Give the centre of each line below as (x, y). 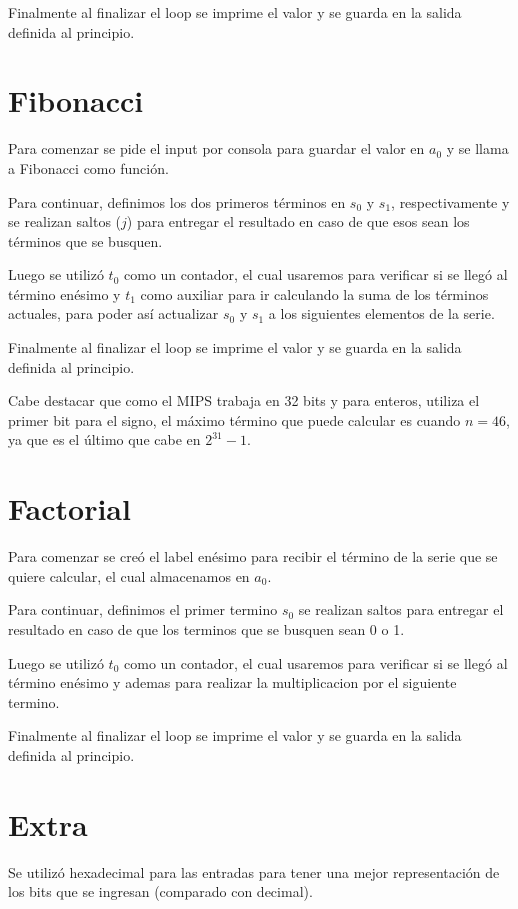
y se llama (477, 148)
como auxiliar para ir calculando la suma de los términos (314, 293)
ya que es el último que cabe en (104, 439)
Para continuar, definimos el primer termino (143, 609)
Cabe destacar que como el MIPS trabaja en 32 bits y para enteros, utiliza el (244, 400)
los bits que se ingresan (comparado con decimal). (160, 891)
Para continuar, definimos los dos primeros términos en (177, 201)
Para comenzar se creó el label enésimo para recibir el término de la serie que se (253, 556)
